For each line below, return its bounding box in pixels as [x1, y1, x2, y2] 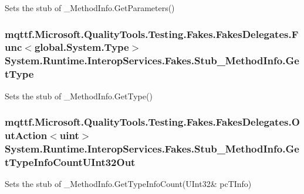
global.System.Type [34, 40, 129, 54]
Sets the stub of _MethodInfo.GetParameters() [5, 2, 175, 13]
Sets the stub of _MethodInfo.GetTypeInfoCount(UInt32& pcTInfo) [5, 178, 252, 190]
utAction [5, 128, 48, 143]
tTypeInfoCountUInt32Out [5, 154, 136, 169]
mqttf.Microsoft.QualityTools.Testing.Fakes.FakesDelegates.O [5, 115, 300, 129]
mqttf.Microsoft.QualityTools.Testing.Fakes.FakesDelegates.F [5, 26, 299, 41]
